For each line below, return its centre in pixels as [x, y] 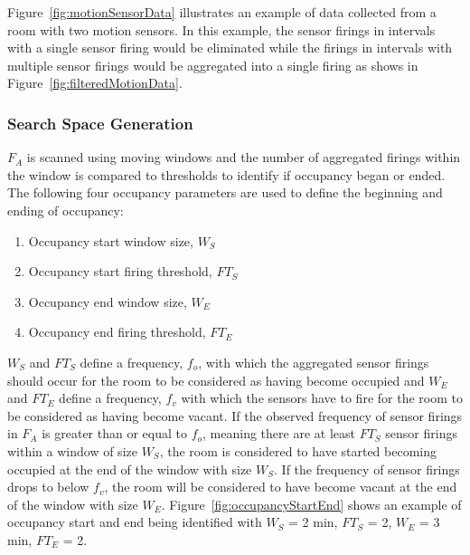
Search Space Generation [100, 123]
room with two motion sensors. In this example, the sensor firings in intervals [221, 29]
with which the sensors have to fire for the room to [322, 398]
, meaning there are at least [279, 433]
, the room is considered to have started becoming [298, 450]
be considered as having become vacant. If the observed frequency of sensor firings [235, 415]
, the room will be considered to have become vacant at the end [281, 487]
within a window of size [72, 450]
